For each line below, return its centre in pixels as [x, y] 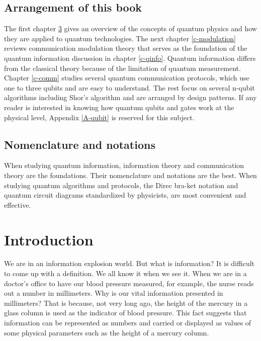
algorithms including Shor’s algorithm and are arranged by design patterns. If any [130, 97]
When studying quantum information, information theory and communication [124, 165]
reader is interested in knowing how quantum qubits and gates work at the [119, 107]
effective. [18, 204]
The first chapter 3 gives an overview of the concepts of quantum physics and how [130, 28]
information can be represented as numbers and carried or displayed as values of [128, 322]
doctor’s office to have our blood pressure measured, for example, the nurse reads [129, 283]
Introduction [49, 239]
